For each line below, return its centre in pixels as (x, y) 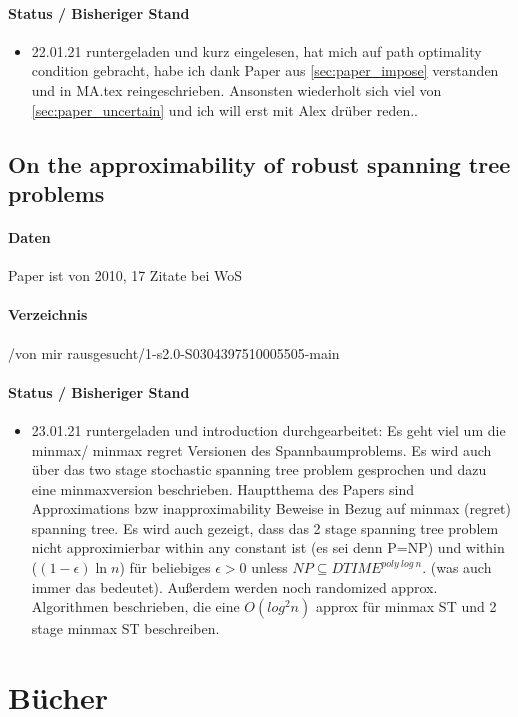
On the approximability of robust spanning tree (259, 163)
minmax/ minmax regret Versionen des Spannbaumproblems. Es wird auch (261, 449)
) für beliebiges (165, 567)
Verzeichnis (48, 314)
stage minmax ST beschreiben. (125, 628)
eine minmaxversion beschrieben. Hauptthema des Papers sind (222, 488)
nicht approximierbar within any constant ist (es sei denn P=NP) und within (268, 547)
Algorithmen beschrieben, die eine (135, 606)
